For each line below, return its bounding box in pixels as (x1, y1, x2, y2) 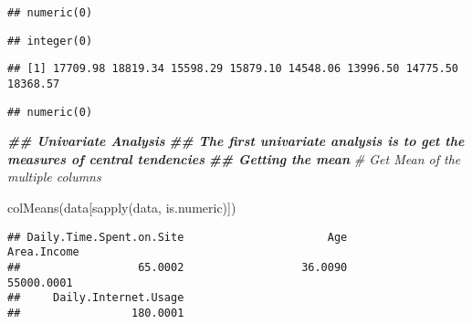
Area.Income (7, 246, 79, 259)
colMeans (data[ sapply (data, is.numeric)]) (7, 198, 236, 217)
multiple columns (7, 167, 101, 186)
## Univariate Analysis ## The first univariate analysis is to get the (7, 131, 465, 151)
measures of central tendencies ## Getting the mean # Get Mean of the (7, 149, 461, 168)
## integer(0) (7, 34, 93, 47)
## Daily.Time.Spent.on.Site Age (7, 230, 348, 244)
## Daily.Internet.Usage (7, 291, 184, 305)
